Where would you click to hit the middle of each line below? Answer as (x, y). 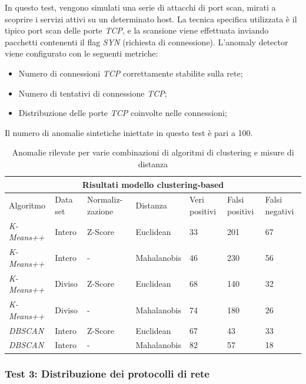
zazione (100, 211)
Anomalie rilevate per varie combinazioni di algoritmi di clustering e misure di (153, 152)
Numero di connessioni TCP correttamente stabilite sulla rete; (131, 73)
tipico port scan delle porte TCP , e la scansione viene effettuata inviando (137, 30)
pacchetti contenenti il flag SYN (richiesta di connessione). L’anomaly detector (147, 42)
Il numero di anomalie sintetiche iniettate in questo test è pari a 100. (129, 132)
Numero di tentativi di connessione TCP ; (93, 93)
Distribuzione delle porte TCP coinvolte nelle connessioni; (123, 113)
